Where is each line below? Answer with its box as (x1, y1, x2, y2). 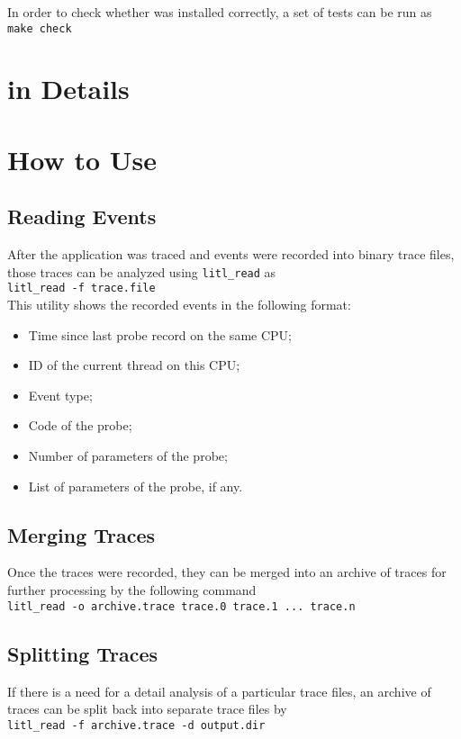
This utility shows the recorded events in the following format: (7, 295, 351, 314)
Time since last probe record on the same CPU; (28, 325, 292, 344)
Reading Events (7, 203, 157, 230)
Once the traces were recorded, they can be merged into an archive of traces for (7, 563, 447, 581)
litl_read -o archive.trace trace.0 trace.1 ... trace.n (7, 599, 356, 613)
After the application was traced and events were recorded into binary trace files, (7, 245, 455, 264)
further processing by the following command (7, 581, 257, 599)
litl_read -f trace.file (7, 282, 156, 295)
